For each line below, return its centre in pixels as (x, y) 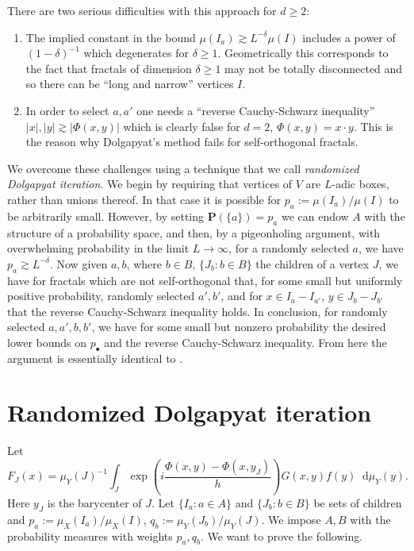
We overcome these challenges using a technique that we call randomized (183, 168)
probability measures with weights (90, 536)
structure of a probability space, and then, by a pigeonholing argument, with (194, 232)
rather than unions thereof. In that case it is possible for (144, 199)
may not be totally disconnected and (314, 68)
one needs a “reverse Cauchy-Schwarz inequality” (256, 110)
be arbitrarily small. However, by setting (106, 216)
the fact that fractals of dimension (109, 68)
